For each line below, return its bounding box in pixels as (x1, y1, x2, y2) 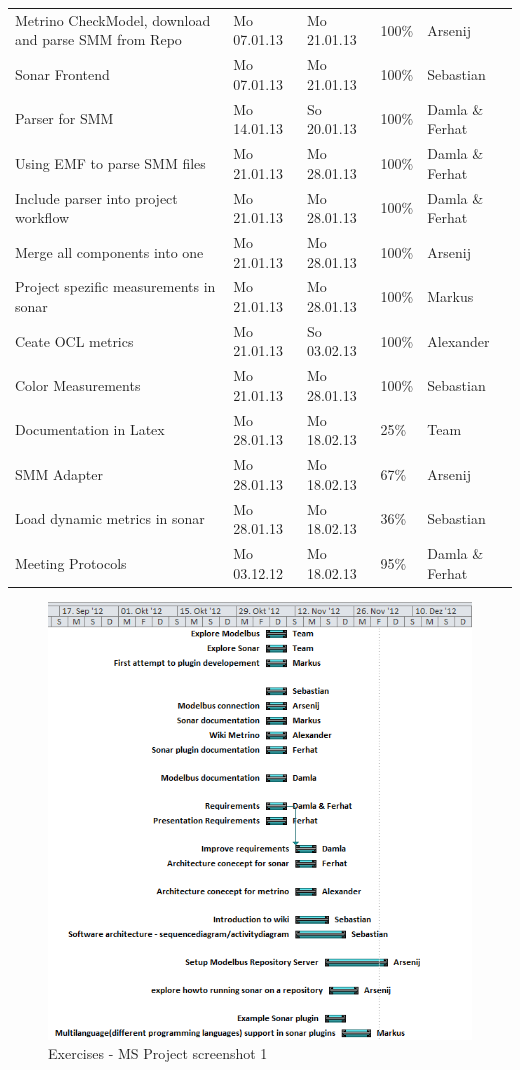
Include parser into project (15, 187, 178, 208)
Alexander (427, 330, 490, 351)
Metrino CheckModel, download (15, 9, 211, 30)
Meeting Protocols (15, 552, 127, 573)
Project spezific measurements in (15, 276, 216, 297)
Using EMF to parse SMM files (15, 152, 206, 173)
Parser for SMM (15, 108, 114, 129)
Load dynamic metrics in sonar (15, 508, 205, 529)
